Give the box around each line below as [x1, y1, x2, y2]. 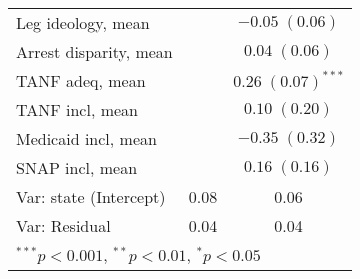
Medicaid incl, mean [16, 127, 157, 150]
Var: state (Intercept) [16, 185, 166, 208]
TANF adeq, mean [16, 69, 146, 92]
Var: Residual [16, 214, 111, 237]
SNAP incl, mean [16, 156, 138, 179]
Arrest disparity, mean [16, 40, 173, 63]
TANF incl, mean [16, 98, 139, 121]
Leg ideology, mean [16, 11, 150, 34]
